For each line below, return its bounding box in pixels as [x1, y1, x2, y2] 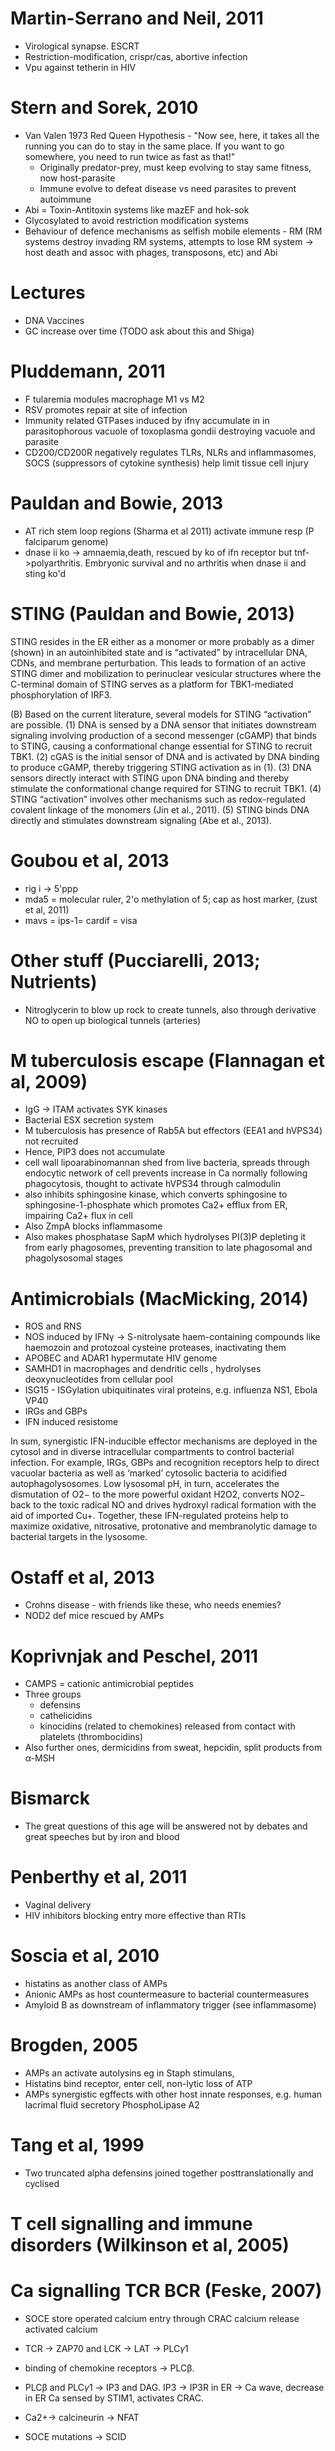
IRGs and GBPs [24, 1405, 88, 1417]
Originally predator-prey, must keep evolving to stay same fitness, [39, 161, 312, 173]
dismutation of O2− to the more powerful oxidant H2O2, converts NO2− [10, 1488, 306, 1501]
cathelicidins [39, 1710, 93, 1722]
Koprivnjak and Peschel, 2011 [10, 1645, 259, 1667]
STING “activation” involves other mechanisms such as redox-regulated [10, 793, 306, 805]
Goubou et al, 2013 [10, 849, 170, 872]
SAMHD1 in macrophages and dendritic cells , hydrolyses [24, 1363, 262, 1375]
